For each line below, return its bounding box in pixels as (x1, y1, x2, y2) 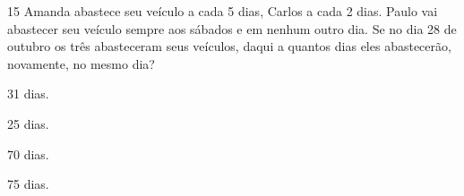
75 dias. (7, 175, 49, 193)
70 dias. (7, 144, 49, 163)
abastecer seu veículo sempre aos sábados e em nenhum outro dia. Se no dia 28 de (7, 19, 457, 38)
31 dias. (7, 84, 49, 103)
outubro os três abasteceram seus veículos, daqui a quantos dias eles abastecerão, (7, 37, 451, 55)
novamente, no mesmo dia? (7, 54, 155, 72)
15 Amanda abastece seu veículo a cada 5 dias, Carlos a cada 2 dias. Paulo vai (7, 2, 438, 20)
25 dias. (7, 114, 49, 132)
